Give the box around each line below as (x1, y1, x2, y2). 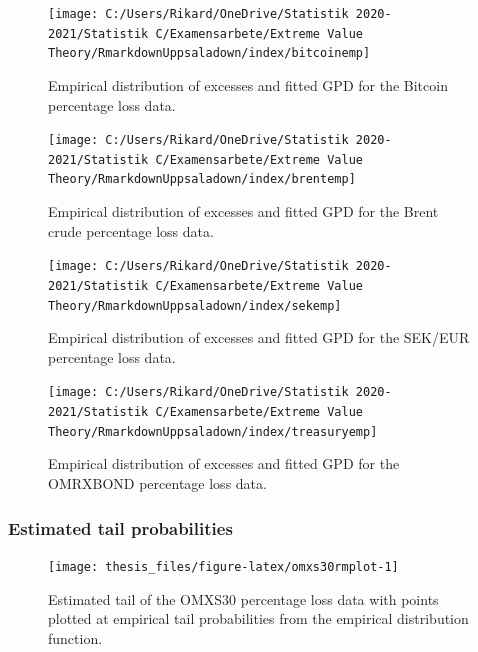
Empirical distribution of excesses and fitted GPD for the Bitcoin (48, 74, 448, 95)
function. (48, 627, 103, 648)
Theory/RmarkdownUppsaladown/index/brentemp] (48, 172, 356, 187)
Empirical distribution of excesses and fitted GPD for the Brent (48, 201, 439, 222)
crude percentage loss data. (48, 220, 214, 241)
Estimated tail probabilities (8, 515, 233, 540)
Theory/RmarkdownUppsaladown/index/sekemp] (48, 298, 342, 313)
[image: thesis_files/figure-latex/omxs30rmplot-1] (48, 559, 399, 574)
